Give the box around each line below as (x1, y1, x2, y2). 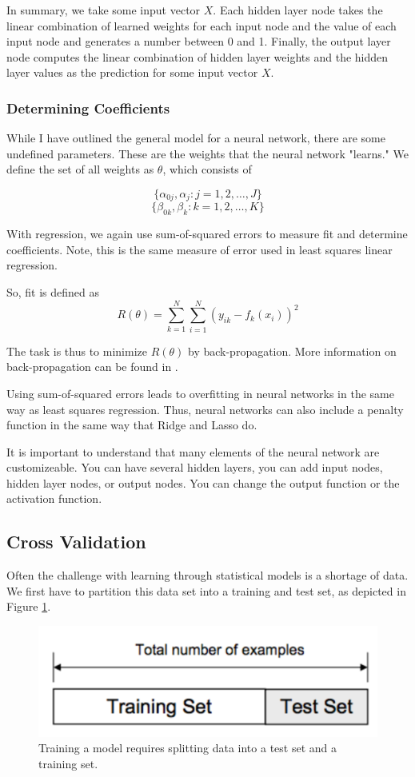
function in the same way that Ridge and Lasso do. (6, 416, 257, 433)
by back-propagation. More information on (188, 342, 397, 359)
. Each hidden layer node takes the (213, 2, 383, 18)
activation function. (6, 490, 102, 507)
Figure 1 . (6, 598, 51, 615)
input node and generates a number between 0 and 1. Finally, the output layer (6, 33, 391, 50)
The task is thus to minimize (6, 342, 147, 359)
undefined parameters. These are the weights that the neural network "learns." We (6, 145, 409, 161)
